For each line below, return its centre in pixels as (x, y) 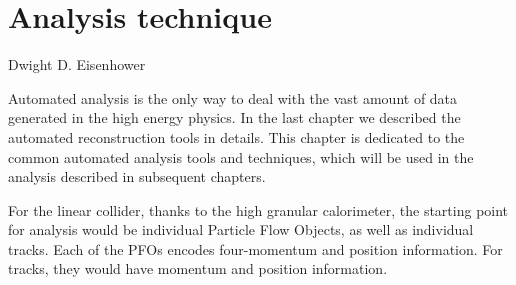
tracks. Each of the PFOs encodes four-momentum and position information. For (255, 248)
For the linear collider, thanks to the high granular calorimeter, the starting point (258, 209)
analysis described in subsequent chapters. (137, 176)
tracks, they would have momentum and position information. (198, 268)
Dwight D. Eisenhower (77, 64)
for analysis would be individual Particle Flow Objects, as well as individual (241, 229)
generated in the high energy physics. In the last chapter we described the (234, 117)
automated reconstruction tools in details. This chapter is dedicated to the (236, 136)
